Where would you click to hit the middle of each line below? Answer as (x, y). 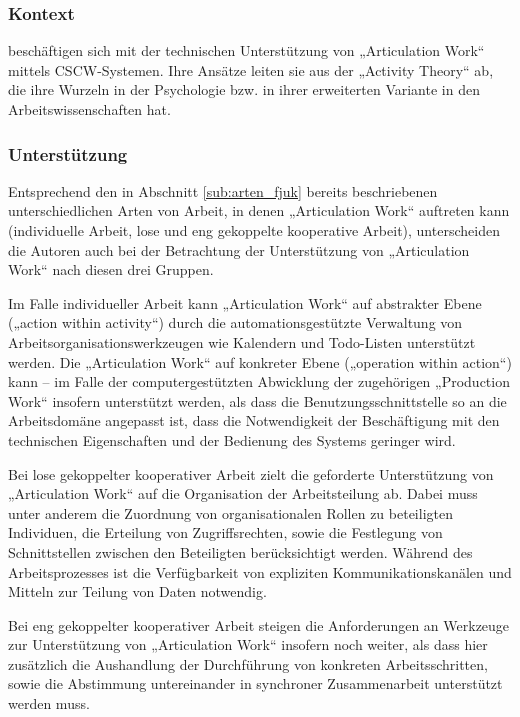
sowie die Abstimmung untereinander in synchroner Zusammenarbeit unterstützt (255, 683)
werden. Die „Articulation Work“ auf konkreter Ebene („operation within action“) (260, 361)
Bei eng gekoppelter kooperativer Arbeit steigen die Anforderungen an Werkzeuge (259, 624)
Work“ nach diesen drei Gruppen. (111, 269)
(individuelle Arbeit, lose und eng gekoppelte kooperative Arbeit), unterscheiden (254, 230)
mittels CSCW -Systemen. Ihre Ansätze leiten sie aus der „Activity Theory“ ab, (251, 69)
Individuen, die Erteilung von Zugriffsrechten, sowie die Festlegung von (225, 532)
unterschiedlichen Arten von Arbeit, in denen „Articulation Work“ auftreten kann (259, 210)
